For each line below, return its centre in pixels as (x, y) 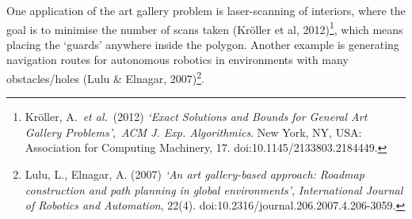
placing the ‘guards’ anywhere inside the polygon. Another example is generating (203, 44)
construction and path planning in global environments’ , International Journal (214, 189)
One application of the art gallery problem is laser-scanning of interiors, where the (206, 10)
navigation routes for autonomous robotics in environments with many (177, 60)
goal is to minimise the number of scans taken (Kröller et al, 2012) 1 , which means (205, 28)
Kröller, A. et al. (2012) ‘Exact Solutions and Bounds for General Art (196, 117)
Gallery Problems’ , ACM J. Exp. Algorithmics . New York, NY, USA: (193, 132)
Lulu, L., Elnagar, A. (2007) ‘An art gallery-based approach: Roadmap (195, 174)
